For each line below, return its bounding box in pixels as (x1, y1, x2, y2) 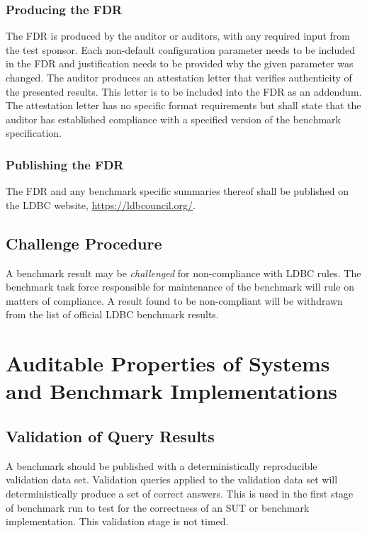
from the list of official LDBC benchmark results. (6, 307, 219, 322)
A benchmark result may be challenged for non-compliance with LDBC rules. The (6, 265, 361, 280)
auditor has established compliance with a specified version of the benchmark (6, 111, 341, 126)
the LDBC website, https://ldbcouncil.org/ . (6, 197, 196, 212)
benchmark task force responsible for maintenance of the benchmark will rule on (6, 279, 355, 294)
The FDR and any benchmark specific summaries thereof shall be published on (6, 184, 349, 198)
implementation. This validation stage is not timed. (6, 514, 229, 529)
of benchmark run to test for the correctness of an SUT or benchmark (6, 500, 310, 515)
